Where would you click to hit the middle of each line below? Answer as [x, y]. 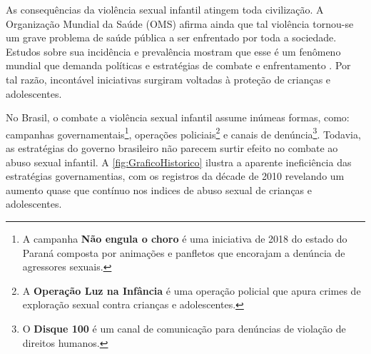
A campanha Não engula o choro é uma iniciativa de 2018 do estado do [185, 238]
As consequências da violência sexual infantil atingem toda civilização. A [165, 9]
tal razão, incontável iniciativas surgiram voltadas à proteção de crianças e [168, 79]
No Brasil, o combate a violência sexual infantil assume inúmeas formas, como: [178, 117]
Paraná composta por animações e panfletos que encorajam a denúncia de [184, 252]
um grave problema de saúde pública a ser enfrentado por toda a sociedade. [171, 37]
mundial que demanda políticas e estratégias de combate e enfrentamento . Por [178, 65]
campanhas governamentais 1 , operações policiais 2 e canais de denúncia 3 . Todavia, [183, 133]
